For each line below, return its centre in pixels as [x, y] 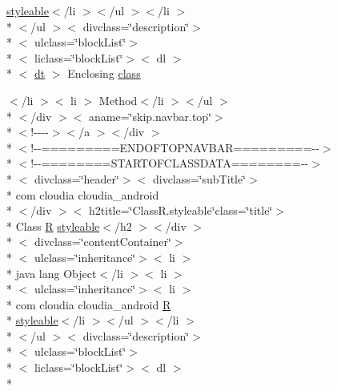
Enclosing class [104, 73]
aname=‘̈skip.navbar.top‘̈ [150, 116]
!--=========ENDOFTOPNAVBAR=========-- [175, 147]
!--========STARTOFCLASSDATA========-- [170, 163]
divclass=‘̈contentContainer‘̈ [102, 242]
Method [118, 100]
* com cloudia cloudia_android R [89, 304]
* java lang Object [52, 273]
